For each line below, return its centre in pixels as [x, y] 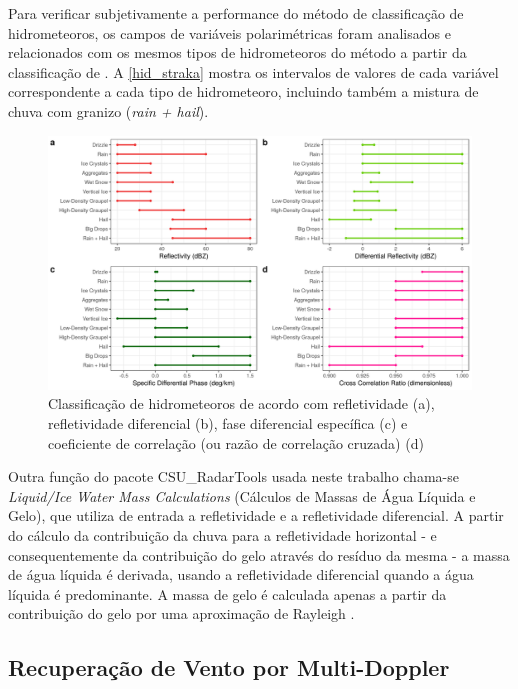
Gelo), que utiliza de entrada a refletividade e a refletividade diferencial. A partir [256, 515]
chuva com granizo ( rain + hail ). [108, 110]
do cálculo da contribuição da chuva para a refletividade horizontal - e [222, 534]
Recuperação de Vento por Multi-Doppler [229, 667]
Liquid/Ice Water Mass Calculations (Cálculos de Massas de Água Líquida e [242, 495]
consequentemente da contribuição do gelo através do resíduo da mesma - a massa [259, 554]
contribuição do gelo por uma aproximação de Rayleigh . [181, 613]
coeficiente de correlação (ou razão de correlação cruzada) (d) [236, 442]
